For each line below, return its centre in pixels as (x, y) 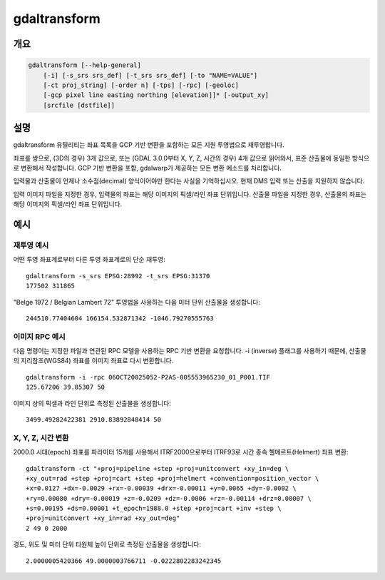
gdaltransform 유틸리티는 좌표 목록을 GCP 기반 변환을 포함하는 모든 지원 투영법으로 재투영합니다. (149, 145)
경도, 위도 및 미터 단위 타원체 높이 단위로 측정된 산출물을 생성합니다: (107, 544)
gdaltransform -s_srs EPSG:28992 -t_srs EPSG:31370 (118, 276)
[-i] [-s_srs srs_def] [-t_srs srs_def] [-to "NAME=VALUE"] (150, 75)
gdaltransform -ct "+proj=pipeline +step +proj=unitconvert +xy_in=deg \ (158, 468)
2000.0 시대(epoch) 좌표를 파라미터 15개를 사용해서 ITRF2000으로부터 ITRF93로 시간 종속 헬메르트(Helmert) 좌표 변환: (181, 452)
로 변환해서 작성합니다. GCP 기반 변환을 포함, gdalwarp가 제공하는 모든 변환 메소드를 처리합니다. (147, 168)
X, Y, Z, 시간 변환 (41, 437)
